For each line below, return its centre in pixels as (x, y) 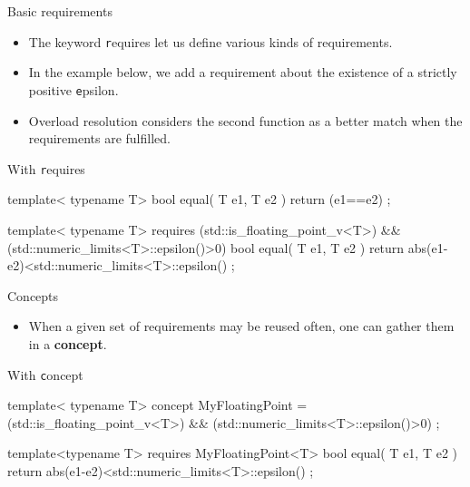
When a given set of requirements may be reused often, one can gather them (241, 326)
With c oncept (45, 374)
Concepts (33, 295)
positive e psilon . (73, 89)
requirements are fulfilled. (99, 138)
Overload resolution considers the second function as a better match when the (245, 120)
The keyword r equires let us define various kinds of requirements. (211, 41)
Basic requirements (60, 11)
